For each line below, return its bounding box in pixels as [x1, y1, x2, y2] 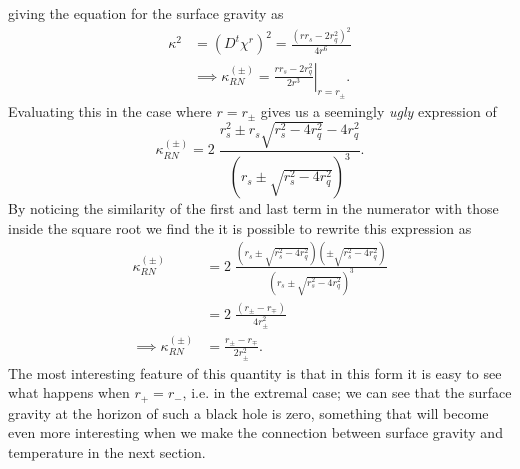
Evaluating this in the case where [8, 100, 212, 121]
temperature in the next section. [8, 441, 206, 462]
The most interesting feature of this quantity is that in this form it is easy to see [8, 362, 502, 383]
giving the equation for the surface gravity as [8, 3, 284, 23]
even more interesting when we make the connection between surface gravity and [8, 422, 503, 443]
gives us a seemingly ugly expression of [260, 100, 497, 121]
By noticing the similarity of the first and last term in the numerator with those [8, 198, 499, 219]
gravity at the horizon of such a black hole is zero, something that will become [8, 402, 489, 423]
